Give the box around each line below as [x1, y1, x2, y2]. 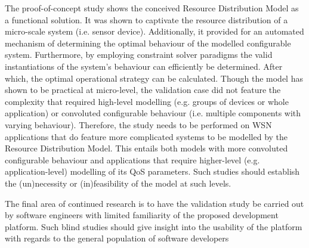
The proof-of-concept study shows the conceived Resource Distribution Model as [5, 2, 299, 14]
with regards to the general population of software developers [5, 232, 229, 244]
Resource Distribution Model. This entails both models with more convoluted [5, 142, 288, 154]
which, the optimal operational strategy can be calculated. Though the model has [5, 72, 303, 84]
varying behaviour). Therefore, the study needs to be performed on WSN [5, 118, 272, 131]
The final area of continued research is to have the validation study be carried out [5, 197, 304, 209]
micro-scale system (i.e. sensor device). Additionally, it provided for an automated [5, 25, 304, 38]
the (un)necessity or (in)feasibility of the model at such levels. [5, 176, 231, 189]
